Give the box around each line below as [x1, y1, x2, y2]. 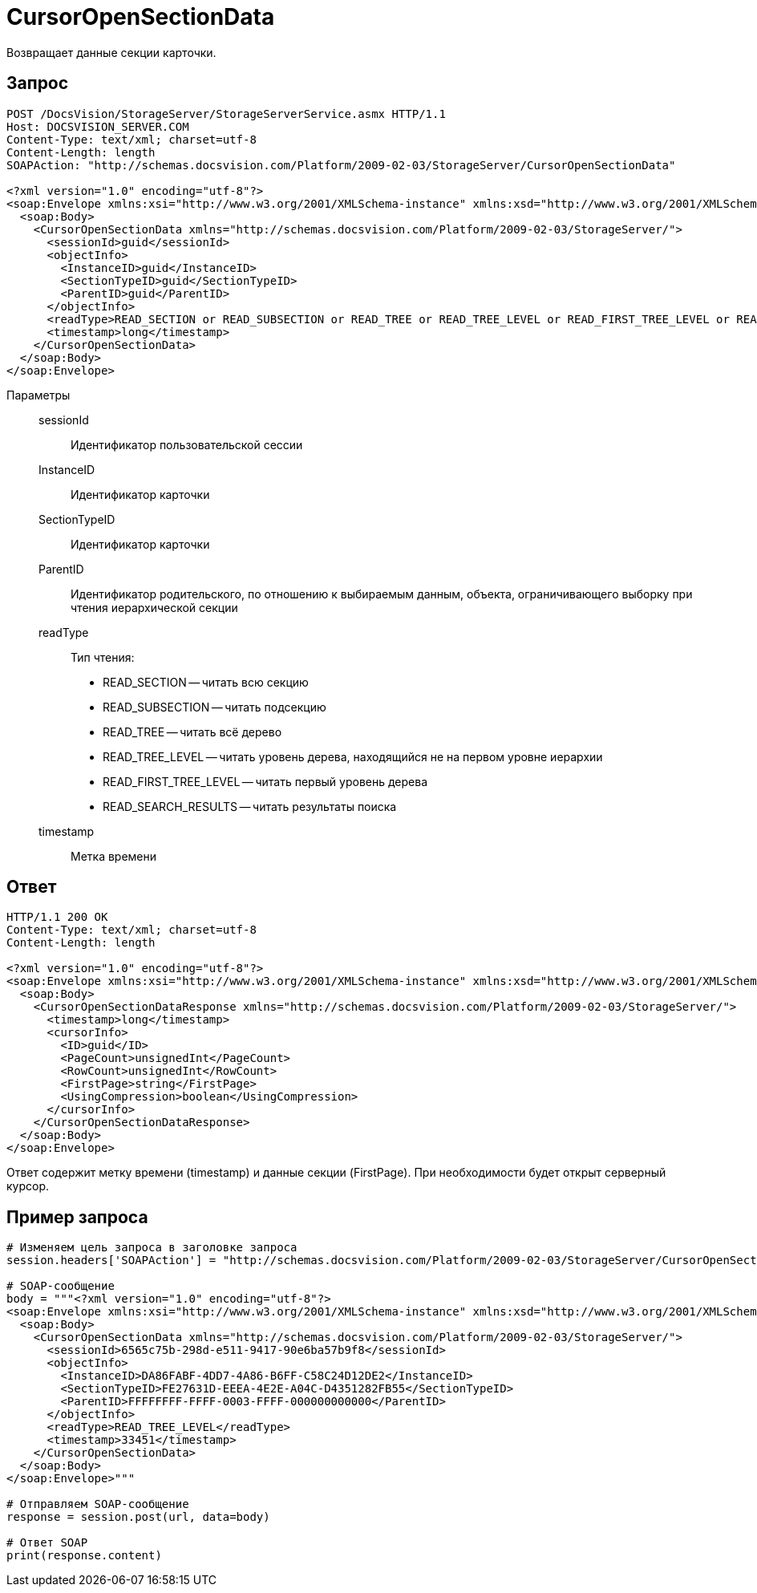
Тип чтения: [71, 650, 135, 664]
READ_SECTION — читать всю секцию [103, 675, 309, 689]
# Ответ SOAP [6, 1536, 88, 1550]
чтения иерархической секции [71, 600, 238, 614]
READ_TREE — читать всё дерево [103, 724, 282, 739]
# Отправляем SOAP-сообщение [6, 1498, 189, 1511]
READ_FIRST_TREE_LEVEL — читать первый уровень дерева [103, 774, 428, 788]
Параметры [6, 387, 71, 402]
